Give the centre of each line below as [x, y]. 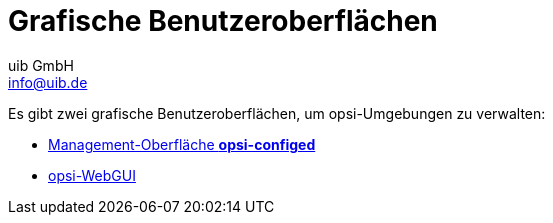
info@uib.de [48, 82]
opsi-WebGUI [92, 175]
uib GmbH [41, 65]
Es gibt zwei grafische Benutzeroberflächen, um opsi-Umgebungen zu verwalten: [277, 113]
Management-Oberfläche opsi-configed [182, 144]
